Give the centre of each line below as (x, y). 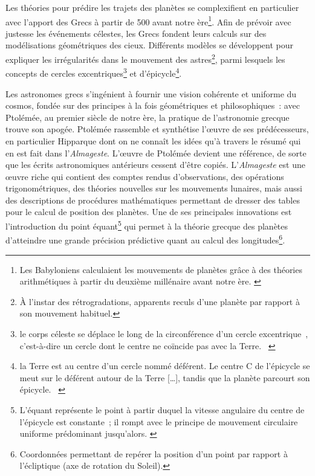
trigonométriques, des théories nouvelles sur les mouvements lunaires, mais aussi (154, 188)
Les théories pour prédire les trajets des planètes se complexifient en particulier (152, 7)
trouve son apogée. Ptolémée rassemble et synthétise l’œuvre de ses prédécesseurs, (157, 129)
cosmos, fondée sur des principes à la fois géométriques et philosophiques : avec (153, 105)
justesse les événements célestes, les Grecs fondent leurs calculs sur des (136, 33)
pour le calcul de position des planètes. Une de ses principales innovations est (149, 212)
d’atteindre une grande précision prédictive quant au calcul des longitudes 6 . (145, 239)
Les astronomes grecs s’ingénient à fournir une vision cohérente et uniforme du (151, 93)
